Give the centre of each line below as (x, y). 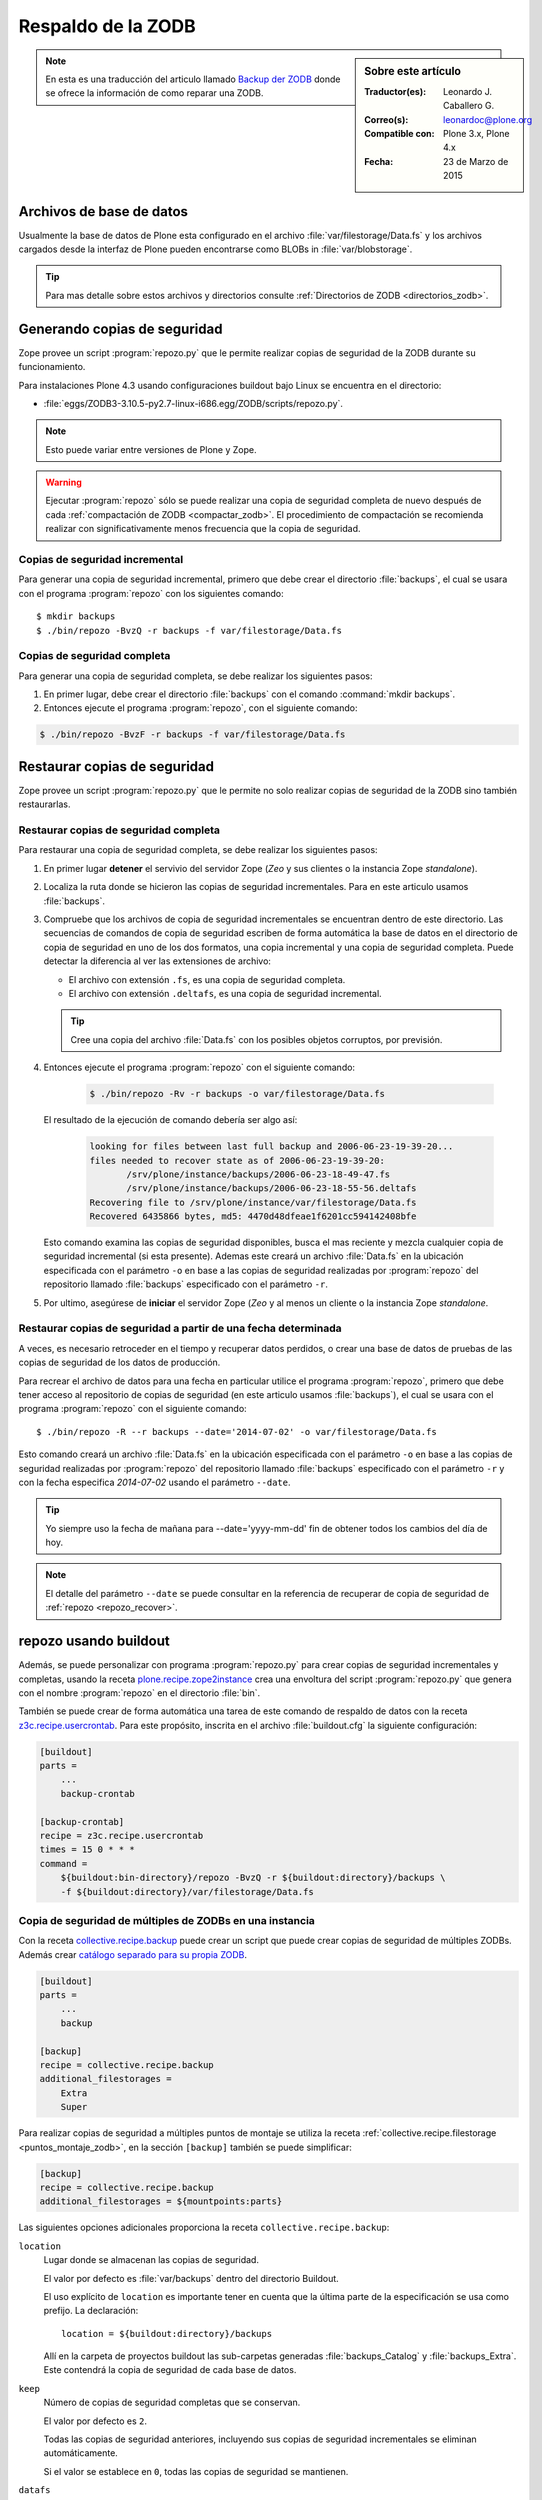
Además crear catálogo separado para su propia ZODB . (132, 1954)
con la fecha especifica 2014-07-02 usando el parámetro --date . (154, 1482)
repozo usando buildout (94, 1641)
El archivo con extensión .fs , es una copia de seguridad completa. (207, 979)
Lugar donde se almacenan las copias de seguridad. (151, 2260)
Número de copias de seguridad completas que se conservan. (172, 2402)
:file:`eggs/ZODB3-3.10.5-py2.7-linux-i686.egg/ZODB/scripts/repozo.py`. (193, 403)
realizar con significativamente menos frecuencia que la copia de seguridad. (203, 529)
